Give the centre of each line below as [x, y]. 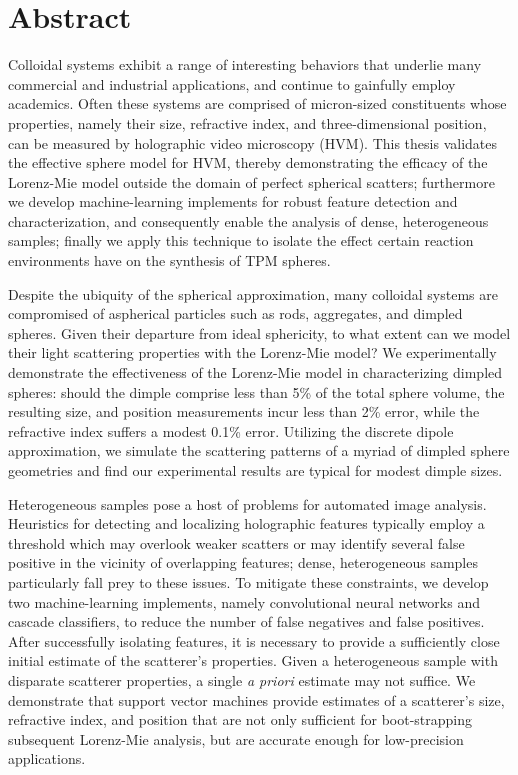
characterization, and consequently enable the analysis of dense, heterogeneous [248, 220]
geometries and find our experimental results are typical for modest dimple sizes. [255, 470]
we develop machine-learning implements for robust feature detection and [233, 201]
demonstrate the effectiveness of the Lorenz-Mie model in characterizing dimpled [255, 372]
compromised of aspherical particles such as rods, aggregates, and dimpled [235, 313]
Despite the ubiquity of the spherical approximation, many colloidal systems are [253, 293]
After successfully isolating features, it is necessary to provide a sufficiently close [254, 640]
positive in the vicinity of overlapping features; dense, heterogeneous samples [243, 562]
